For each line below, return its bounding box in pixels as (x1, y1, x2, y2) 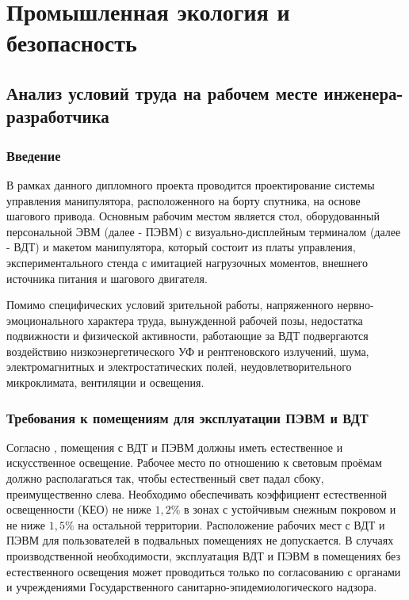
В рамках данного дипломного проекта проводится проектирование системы (6, 176, 375, 193)
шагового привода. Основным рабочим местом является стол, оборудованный (6, 208, 380, 224)
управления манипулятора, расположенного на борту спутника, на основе (6, 192, 361, 208)
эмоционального (6, 311, 84, 328)
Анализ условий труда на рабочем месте (6, 80, 318, 105)
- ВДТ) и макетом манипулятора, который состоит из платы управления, (6, 239, 356, 255)
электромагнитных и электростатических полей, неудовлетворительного (6, 358, 352, 375)
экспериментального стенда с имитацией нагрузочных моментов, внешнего (6, 254, 368, 270)
